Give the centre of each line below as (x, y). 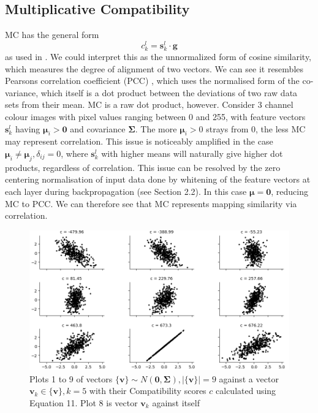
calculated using (246, 391)
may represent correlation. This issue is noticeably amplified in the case (139, 141)
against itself (176, 402)
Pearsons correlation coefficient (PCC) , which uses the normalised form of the (152, 81)
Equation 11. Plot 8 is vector (84, 402)
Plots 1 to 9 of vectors (71, 378)
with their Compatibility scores (148, 391)
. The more (156, 128)
